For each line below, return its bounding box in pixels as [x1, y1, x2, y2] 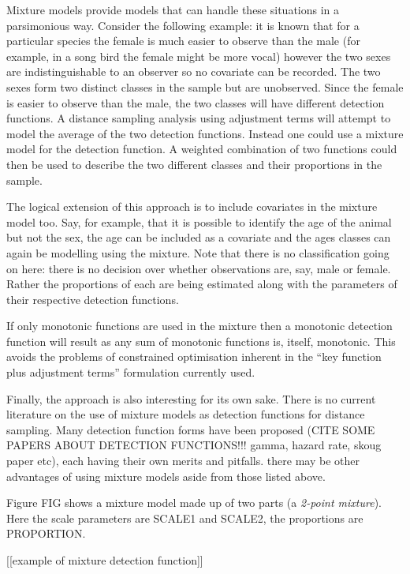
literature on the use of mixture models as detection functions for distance [6, 406, 365, 422]
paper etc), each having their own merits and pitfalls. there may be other [6, 452, 360, 469]
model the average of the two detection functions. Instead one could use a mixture [6, 125, 404, 141]
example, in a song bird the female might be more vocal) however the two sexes [6, 47, 391, 64]
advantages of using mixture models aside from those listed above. [6, 467, 326, 484]
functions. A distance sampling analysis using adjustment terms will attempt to [6, 110, 391, 126]
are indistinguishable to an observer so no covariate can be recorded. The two [6, 63, 381, 80]
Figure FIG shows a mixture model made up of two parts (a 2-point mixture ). [6, 494, 382, 511]
